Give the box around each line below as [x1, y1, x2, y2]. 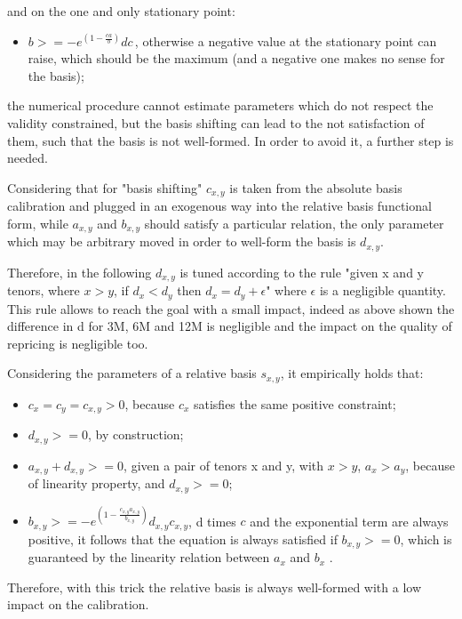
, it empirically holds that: [280, 364, 424, 382]
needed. [7, 149, 48, 167]
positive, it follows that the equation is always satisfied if [28, 529, 338, 548]
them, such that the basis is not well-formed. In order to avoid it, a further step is [7, 131, 454, 149]
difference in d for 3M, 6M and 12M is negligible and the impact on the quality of [7, 317, 452, 335]
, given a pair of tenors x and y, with [123, 455, 324, 474]
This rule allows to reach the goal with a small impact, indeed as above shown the [7, 299, 455, 318]
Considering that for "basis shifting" [7, 178, 203, 197]
